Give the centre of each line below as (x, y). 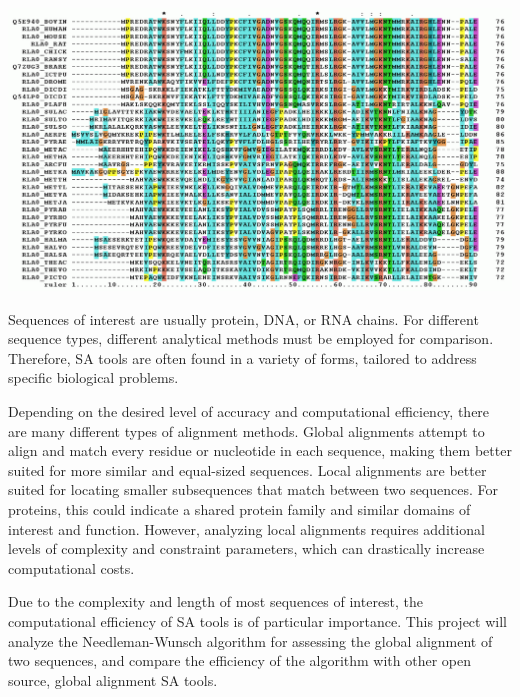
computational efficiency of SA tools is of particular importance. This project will (257, 620)
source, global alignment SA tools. (113, 679)
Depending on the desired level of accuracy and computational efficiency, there (249, 410)
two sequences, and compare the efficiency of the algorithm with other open (240, 660)
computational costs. (71, 567)
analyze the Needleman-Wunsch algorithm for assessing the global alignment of (250, 640)
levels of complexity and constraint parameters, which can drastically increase (246, 548)
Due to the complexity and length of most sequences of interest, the (216, 601)
